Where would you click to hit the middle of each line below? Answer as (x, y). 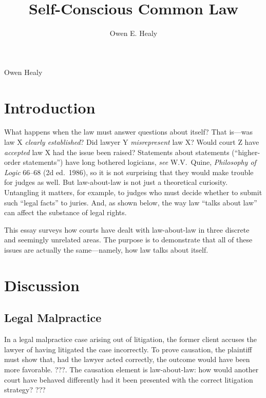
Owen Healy (23, 72)
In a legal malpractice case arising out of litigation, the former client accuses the (130, 339)
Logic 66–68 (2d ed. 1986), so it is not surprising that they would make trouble (129, 172)
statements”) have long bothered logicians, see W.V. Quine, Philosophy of (139, 162)
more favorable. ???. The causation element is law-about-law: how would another (131, 369)
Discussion (42, 285)
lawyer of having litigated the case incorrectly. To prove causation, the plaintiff (128, 349)
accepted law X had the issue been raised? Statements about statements (117, 152)
